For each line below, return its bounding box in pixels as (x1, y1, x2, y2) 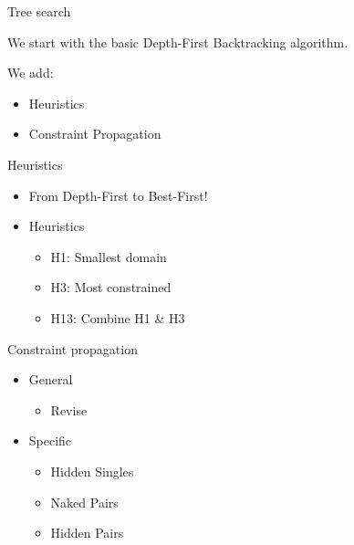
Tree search (7, 2, 71, 20)
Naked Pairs (50, 492, 119, 511)
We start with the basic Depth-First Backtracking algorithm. (7, 32, 349, 51)
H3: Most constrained (50, 278, 172, 297)
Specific (28, 431, 72, 450)
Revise (50, 400, 88, 419)
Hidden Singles (50, 461, 134, 480)
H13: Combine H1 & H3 (50, 308, 185, 327)
